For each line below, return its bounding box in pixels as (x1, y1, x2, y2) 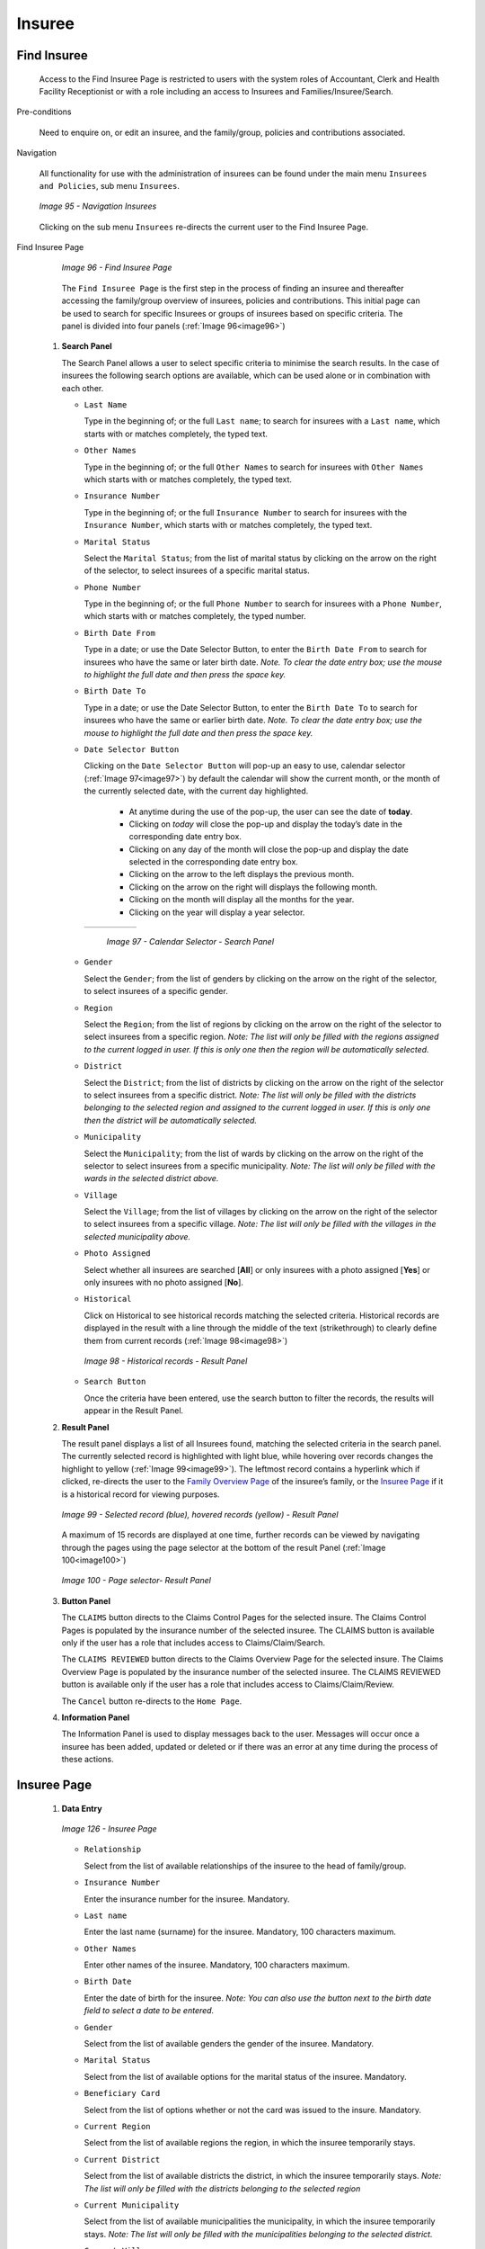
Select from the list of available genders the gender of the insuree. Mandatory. (84, 2038, 375, 2049)
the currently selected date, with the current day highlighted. (84, 785, 309, 796)
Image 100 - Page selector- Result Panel (61, 1575, 211, 1586)
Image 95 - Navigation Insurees (39, 201, 157, 211)
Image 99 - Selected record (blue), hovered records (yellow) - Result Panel (61, 1509, 339, 1519)
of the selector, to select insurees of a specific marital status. (84, 565, 310, 576)
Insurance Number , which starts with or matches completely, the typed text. (84, 520, 373, 531)
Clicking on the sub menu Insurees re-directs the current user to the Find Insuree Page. (39, 221, 368, 232)
